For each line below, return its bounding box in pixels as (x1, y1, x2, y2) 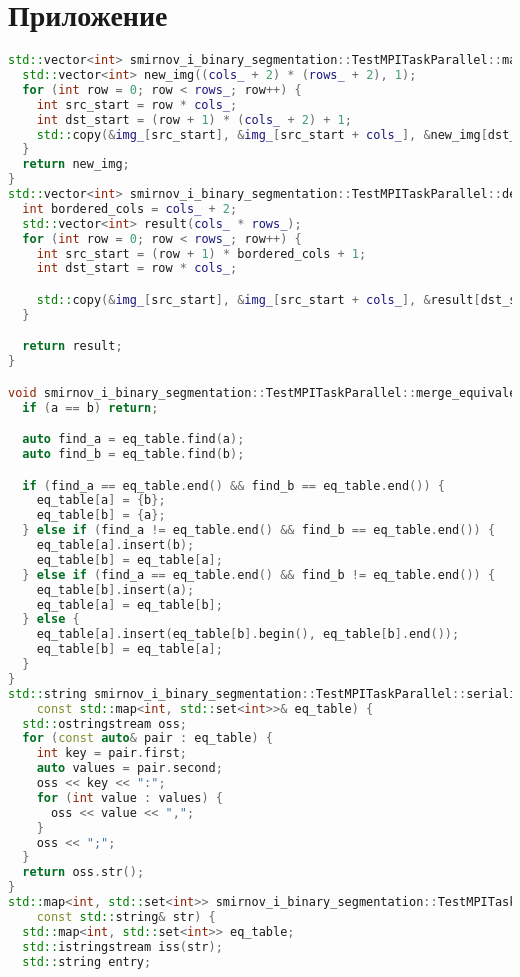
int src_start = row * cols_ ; (36, 97, 238, 112)
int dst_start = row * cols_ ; (36, 261, 238, 276)
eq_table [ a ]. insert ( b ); (36, 538, 195, 553)
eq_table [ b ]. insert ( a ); (36, 582, 195, 597)
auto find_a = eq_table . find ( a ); (22, 432, 245, 447)
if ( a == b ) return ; (22, 400, 159, 415)
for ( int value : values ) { (36, 790, 223, 805)
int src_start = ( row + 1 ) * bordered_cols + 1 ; (36, 246, 367, 261)
